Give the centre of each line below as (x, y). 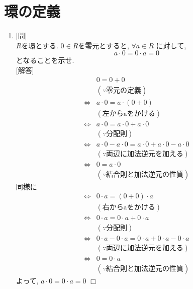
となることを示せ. (45, 60)
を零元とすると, (104, 45)
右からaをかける (129, 208)
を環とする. (40, 45)
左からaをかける (129, 114)
